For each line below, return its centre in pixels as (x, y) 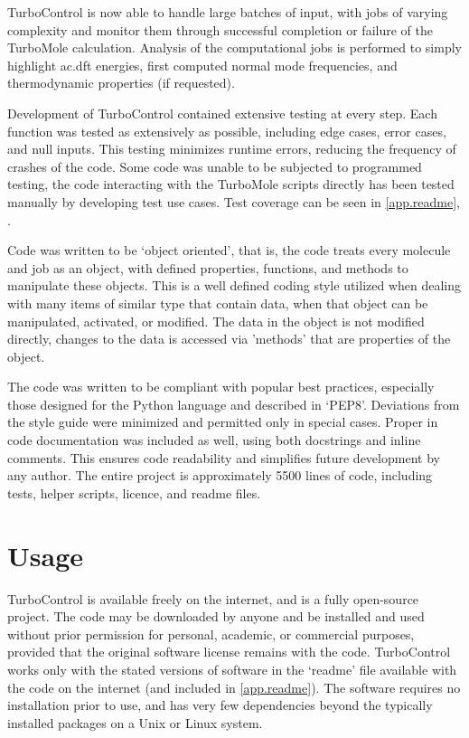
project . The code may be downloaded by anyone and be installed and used (216, 616)
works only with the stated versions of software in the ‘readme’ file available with (232, 669)
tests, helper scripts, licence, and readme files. (134, 492)
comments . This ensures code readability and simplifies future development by (224, 457)
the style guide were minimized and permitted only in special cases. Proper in (223, 422)
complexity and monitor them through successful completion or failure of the (220, 29)
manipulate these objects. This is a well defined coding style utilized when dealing (234, 285)
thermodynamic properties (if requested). (121, 83)
